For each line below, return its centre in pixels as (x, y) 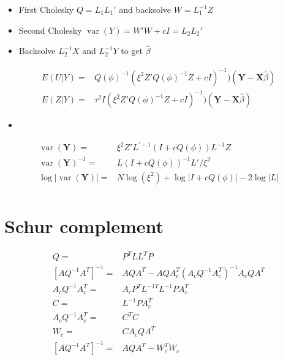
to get (132, 51)
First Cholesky (46, 9)
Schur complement (84, 225)
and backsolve (145, 9)
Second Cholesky (50, 30)
